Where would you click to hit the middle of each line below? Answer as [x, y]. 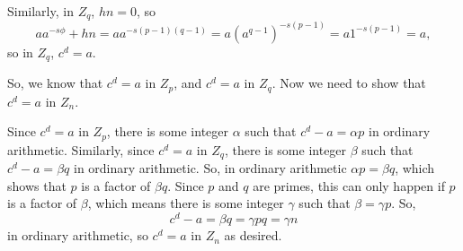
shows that [37, 185]
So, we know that [55, 83]
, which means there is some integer [186, 203]
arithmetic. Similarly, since [81, 149]
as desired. [253, 235]
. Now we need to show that [349, 83]
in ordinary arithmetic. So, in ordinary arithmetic [210, 168]
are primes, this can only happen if [349, 185]
